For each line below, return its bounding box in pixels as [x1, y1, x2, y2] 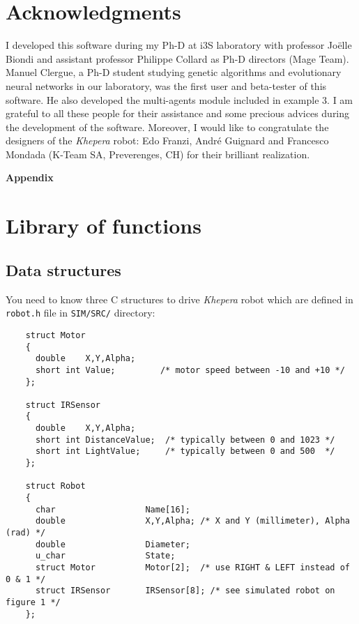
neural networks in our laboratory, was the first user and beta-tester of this [6, 78, 327, 93]
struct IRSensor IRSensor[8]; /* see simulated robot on [35, 586, 335, 596]
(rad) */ [6, 528, 46, 538]
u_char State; [35, 551, 176, 561]
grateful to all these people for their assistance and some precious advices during [6, 106, 350, 121]
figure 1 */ [6, 597, 61, 607]
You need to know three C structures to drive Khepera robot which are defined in [6, 291, 353, 306]
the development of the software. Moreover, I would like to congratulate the [6, 119, 329, 134]
